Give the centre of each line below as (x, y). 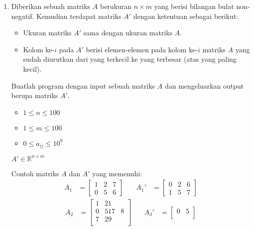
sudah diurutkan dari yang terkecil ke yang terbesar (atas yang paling (130, 59)
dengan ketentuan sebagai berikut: (186, 16)
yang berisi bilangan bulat (194, 6)
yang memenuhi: (117, 173)
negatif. (23, 16)
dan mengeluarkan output (204, 85)
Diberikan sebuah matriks (51, 6)
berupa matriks (35, 95)
